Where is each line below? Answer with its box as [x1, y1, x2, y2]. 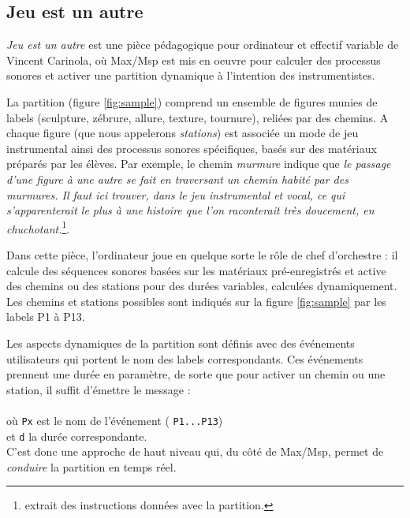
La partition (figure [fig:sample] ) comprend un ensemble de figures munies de [6, 93, 378, 110]
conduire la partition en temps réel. [6, 458, 177, 475]
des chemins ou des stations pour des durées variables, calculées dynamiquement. [6, 278, 397, 294]
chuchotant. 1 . [6, 218, 70, 237]
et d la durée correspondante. [6, 427, 147, 444]
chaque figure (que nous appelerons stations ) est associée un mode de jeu [6, 125, 359, 141]
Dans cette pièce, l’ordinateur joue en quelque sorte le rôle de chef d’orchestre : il [6, 246, 398, 263]
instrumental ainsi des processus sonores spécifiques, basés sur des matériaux [6, 140, 377, 156]
